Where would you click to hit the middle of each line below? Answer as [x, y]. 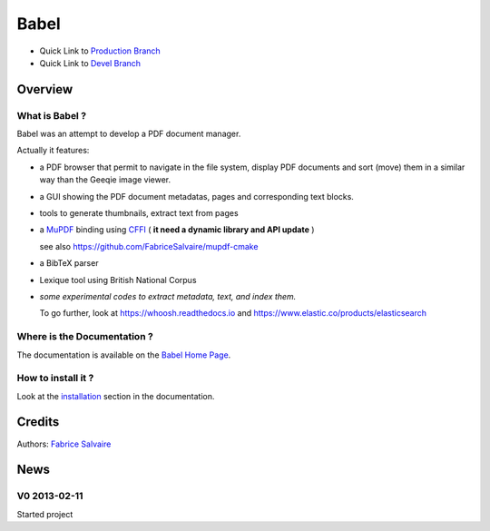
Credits [38, 422]
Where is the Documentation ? [85, 337]
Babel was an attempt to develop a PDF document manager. [129, 134]
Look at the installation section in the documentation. [116, 396]
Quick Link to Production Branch [100, 51]
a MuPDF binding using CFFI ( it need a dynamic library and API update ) [177, 230]
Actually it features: [53, 151]
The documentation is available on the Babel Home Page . [124, 355]
